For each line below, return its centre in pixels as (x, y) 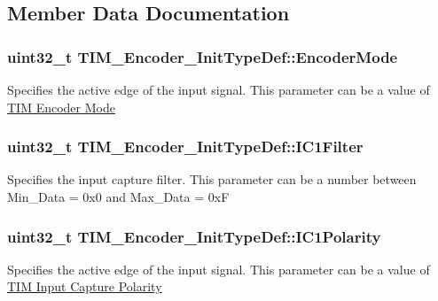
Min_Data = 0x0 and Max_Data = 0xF (118, 197)
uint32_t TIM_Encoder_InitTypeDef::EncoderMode (203, 56)
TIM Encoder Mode (61, 107)
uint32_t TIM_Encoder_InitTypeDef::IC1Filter (185, 147)
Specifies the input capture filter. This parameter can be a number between (212, 179)
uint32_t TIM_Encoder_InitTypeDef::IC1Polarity (194, 236)
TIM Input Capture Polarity (85, 286)
